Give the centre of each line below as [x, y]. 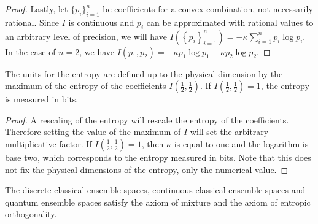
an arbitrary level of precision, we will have [86, 36]
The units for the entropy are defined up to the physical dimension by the [144, 73]
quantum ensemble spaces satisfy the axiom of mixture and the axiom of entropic [158, 202]
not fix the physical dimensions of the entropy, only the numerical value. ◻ [147, 169]
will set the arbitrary [229, 132]
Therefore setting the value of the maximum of [93, 132]
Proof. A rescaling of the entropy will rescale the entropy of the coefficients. [147, 119]
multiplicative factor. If [48, 143]
